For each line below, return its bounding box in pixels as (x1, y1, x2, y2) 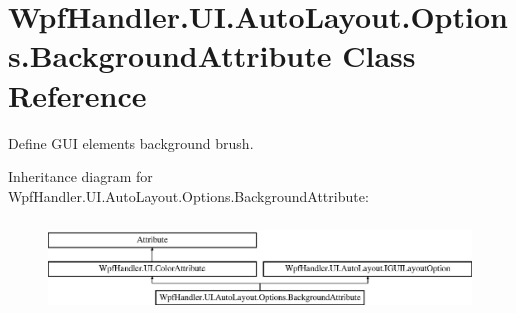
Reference (8, 74, 147, 115)
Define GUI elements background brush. (8, 132, 254, 153)
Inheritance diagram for (8, 166, 153, 187)
